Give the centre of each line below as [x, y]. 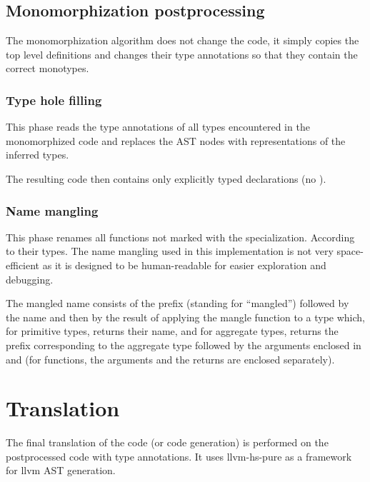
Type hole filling [54, 100]
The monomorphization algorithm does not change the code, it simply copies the [182, 40]
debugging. [30, 279]
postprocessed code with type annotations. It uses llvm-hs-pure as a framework [179, 456]
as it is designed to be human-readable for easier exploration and [184, 265]
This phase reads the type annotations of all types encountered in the [158, 127]
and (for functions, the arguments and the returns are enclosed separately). [170, 359]
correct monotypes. [47, 68]
